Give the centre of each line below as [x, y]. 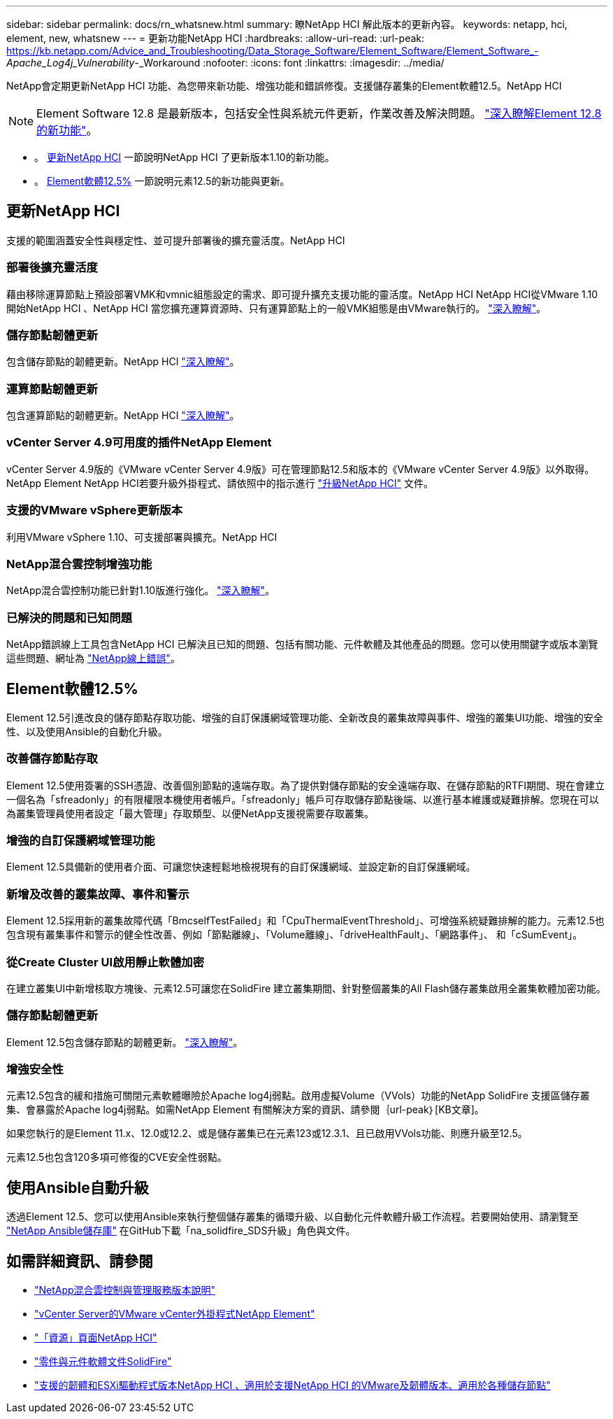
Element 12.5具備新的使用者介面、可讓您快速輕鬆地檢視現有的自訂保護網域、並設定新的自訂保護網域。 [241, 867]
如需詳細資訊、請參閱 [80, 1261]
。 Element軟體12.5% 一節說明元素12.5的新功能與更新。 [162, 181]
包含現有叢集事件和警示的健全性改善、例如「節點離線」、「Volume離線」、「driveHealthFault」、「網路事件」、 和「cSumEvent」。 [295, 935]
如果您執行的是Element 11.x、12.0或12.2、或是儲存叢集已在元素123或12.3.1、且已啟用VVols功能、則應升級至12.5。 [267, 1134]
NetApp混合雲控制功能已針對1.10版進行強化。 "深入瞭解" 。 [141, 591]
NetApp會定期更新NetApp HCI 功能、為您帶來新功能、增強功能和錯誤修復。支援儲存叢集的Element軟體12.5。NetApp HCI [284, 86]
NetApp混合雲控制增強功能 [79, 564]
